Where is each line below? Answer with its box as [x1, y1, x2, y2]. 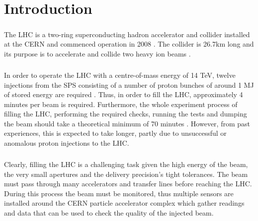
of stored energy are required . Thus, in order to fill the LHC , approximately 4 [4, 89, 243, 100]
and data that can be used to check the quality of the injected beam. [4, 208, 214, 218]
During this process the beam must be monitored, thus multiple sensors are [4, 188, 234, 198]
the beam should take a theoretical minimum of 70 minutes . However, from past [4, 118, 250, 128]
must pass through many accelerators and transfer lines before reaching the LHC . [4, 178, 252, 189]
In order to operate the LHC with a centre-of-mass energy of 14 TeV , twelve [4, 69, 236, 80]
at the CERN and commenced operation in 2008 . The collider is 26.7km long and [4, 39, 254, 49]
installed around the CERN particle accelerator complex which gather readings [4, 198, 245, 208]
